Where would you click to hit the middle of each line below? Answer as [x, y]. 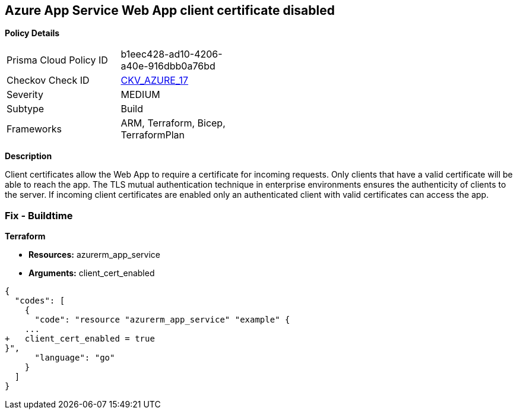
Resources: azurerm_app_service [94, 255]
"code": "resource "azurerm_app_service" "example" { [162, 320]
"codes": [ [40, 301]
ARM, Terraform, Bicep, [173, 123]
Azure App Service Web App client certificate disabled [170, 10]
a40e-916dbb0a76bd [168, 66]
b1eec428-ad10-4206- [172, 54]
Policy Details [32, 33]
